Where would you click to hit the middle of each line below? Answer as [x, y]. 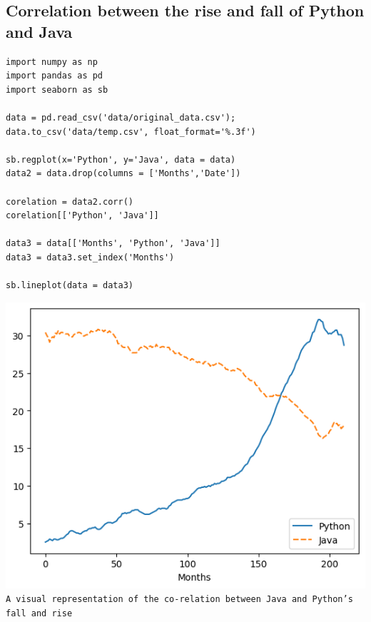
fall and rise [39, 613]
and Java [39, 31]
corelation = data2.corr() [70, 202]
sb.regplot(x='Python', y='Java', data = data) [121, 159]
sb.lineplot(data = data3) [70, 286]
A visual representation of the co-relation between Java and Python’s [179, 600]
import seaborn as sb [57, 90]
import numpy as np [52, 62]
